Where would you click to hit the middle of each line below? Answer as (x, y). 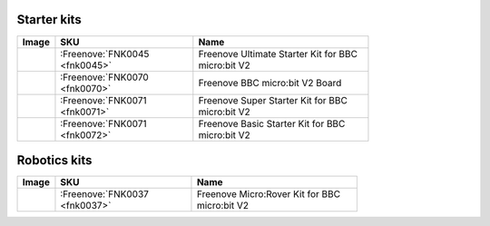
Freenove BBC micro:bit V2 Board (270, 83)
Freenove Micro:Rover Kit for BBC (268, 194)
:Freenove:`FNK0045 (105, 54)
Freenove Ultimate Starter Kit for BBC (278, 54)
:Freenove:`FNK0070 (104, 77)
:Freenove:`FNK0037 (105, 194)
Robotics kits (54, 160)
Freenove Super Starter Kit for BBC (273, 100)
